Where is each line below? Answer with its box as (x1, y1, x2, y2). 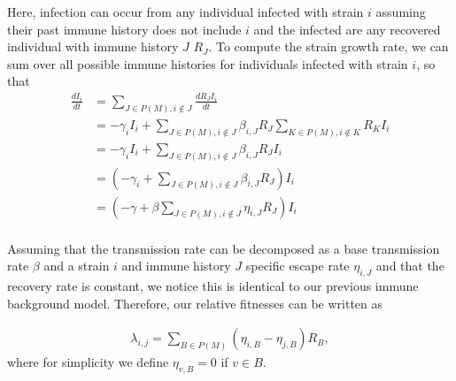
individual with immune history (7, 37, 179, 56)
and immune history (121, 256, 231, 275)
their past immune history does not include (7, 19, 242, 38)
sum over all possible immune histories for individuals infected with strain (7, 54, 408, 72)
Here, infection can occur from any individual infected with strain (7, 3, 364, 20)
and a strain (43, 256, 110, 275)
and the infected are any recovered (253, 19, 441, 38)
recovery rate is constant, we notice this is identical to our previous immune (7, 277, 419, 295)
